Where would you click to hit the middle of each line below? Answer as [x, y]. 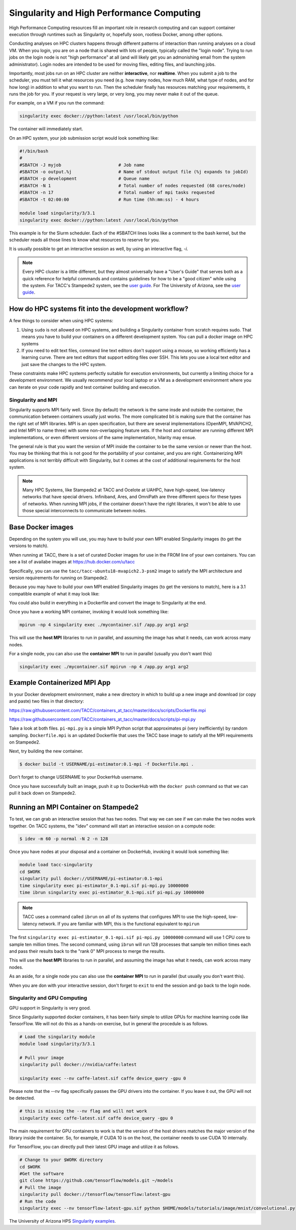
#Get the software [42, 1174]
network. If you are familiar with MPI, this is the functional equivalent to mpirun [119, 924]
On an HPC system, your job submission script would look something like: [84, 138]
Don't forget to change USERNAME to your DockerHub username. [76, 777]
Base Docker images [41, 527]
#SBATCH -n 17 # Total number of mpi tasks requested [117, 193]
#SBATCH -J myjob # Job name [82, 165]
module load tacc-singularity [56, 865]
